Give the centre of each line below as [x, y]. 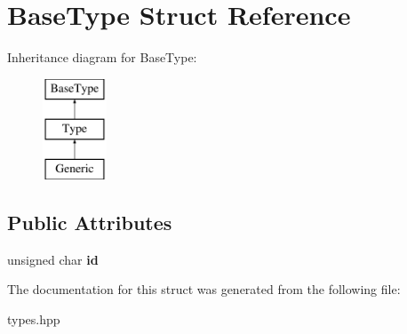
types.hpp [34, 319]
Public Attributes [90, 223]
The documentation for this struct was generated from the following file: [204, 289]
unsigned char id [53, 259]
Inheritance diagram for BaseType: [102, 57]
